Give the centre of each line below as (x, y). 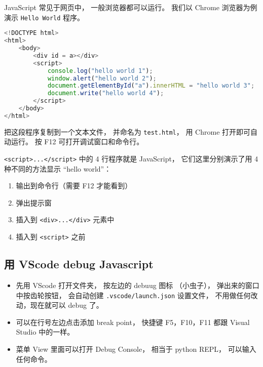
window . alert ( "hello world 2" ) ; (102, 78)
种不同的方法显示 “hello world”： (58, 168)
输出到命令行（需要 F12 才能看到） (74, 186)
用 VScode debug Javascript (79, 264)
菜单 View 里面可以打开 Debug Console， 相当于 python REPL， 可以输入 (136, 349)
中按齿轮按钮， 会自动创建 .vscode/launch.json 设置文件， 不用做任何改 (137, 295)
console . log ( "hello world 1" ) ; (100, 71)
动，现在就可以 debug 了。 (60, 305)
